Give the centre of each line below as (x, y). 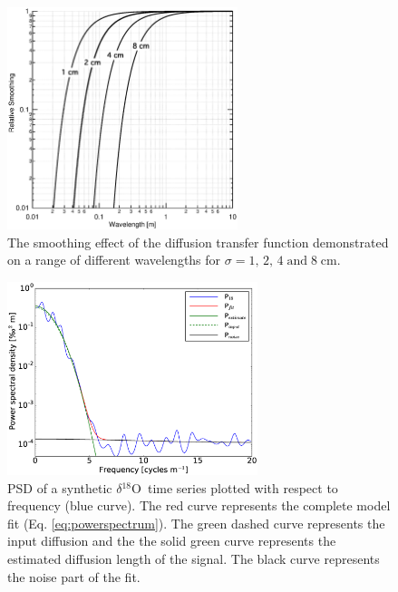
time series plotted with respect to (243, 487)
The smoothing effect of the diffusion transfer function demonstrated (198, 242)
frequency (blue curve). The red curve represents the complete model (199, 505)
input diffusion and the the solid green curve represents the (172, 541)
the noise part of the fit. (74, 576)
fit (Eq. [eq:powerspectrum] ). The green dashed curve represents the (196, 523)
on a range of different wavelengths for (114, 260)
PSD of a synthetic (60, 487)
